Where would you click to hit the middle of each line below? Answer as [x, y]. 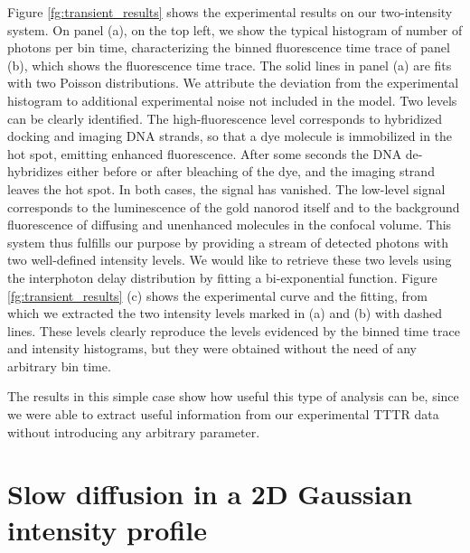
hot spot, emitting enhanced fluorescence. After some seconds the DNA [205, 153]
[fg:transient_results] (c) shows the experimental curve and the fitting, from [217, 295]
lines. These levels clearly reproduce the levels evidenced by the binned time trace [234, 330]
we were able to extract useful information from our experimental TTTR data [223, 414]
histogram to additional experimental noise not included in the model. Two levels [232, 100]
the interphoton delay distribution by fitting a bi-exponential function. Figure [222, 277]
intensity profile [107, 529]
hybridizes [35, 171]
